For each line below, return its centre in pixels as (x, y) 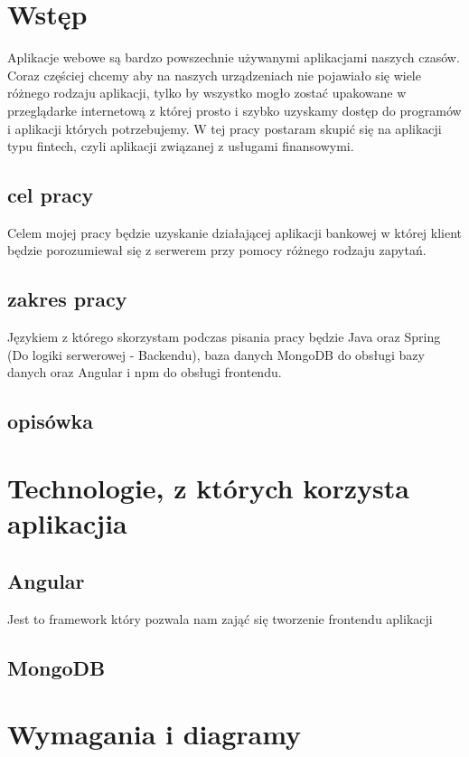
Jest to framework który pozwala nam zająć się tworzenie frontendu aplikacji (220, 618)
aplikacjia (67, 523)
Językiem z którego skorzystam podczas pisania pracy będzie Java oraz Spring (224, 337)
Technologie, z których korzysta (208, 488)
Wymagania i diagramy (155, 734)
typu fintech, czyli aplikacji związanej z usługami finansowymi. (181, 146)
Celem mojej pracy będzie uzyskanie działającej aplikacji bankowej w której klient (235, 232)
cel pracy (51, 195)
